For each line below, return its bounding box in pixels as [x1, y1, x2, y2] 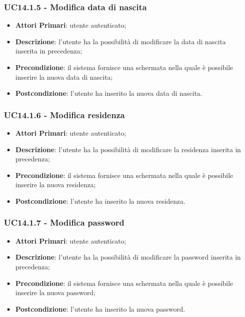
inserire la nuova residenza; [15, 179, 96, 190]
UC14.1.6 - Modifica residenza [4, 108, 125, 121]
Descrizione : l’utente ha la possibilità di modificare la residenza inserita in [15, 144, 241, 154]
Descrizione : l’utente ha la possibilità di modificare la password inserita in [15, 252, 241, 262]
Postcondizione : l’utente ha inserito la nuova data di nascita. [15, 88, 203, 98]
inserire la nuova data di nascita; [15, 71, 113, 82]
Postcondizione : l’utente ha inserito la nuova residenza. [15, 195, 186, 206]
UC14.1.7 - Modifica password [4, 216, 124, 229]
